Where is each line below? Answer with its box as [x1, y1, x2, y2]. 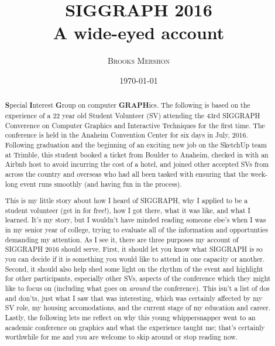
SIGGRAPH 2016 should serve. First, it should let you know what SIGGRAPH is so [5, 244, 263, 254]
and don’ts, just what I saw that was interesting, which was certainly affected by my [5, 293, 263, 303]
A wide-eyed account [53, 20, 225, 44]
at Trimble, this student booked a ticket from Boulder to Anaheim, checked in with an [5, 149, 269, 159]
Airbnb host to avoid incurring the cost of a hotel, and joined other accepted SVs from [5, 159, 269, 169]
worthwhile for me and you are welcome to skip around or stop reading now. [5, 332, 238, 342]
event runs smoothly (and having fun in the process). [20, 179, 182, 189]
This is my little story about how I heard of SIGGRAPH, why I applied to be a [5, 196, 248, 205]
